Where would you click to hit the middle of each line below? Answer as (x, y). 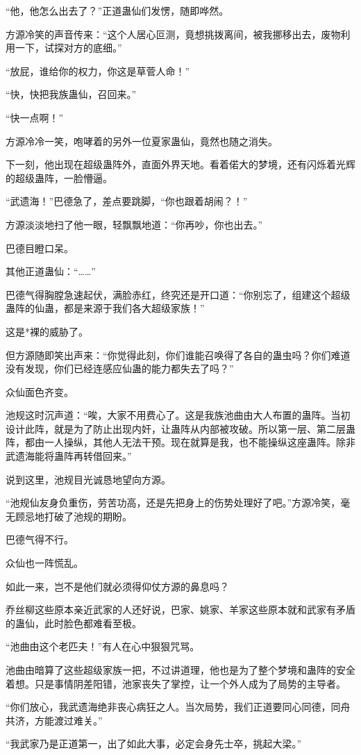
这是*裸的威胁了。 (47, 331)
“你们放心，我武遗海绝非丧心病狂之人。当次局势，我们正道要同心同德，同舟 (178, 707)
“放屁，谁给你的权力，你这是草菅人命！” (98, 70)
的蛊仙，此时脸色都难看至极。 (74, 623)
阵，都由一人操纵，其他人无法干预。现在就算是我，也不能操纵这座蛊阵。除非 (180, 442)
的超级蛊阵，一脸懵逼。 (59, 177)
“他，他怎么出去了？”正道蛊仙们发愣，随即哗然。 (117, 10)
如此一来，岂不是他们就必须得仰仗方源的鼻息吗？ (117, 586)
